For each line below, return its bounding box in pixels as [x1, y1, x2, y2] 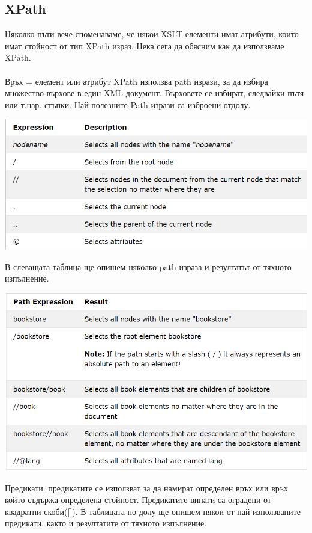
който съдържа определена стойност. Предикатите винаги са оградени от [5, 493, 271, 506]
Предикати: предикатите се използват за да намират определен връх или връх [5, 481, 289, 494]
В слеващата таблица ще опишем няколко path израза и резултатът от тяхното [5, 260, 292, 273]
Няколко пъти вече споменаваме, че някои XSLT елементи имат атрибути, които [5, 28, 299, 40]
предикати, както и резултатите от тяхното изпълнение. [5, 517, 207, 529]
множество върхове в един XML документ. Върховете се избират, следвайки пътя [5, 87, 304, 99]
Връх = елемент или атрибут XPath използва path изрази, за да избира [5, 75, 268, 87]
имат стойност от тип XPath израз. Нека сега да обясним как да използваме [5, 39, 284, 52]
